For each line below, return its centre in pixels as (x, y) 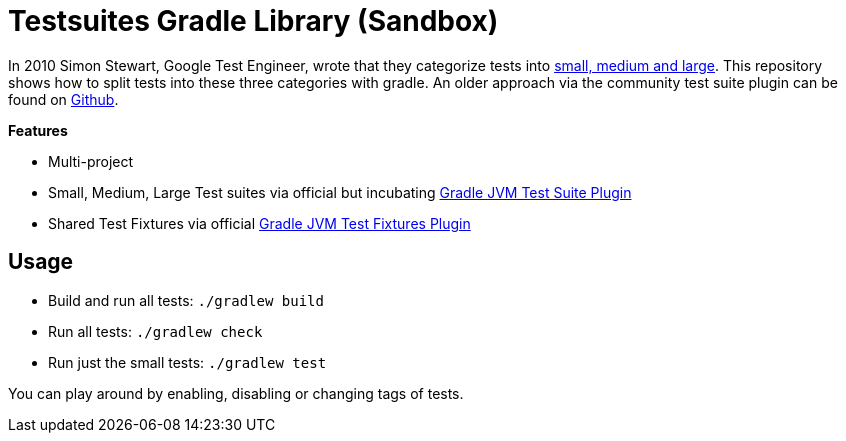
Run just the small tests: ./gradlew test (187, 362)
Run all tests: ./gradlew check (155, 331)
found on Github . (63, 99)
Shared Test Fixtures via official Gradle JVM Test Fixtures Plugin (259, 223)
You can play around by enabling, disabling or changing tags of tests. (236, 393)
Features (38, 130)
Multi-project (91, 161)
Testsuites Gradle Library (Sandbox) (253, 21)
